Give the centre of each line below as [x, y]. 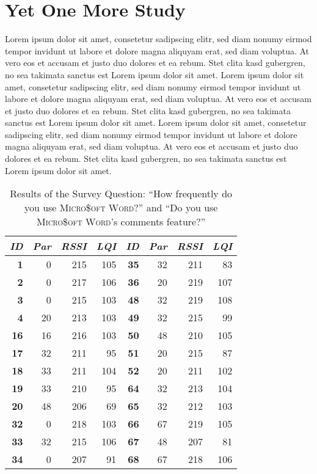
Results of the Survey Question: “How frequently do [121, 194]
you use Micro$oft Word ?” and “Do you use [121, 208]
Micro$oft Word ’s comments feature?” [121, 222]
